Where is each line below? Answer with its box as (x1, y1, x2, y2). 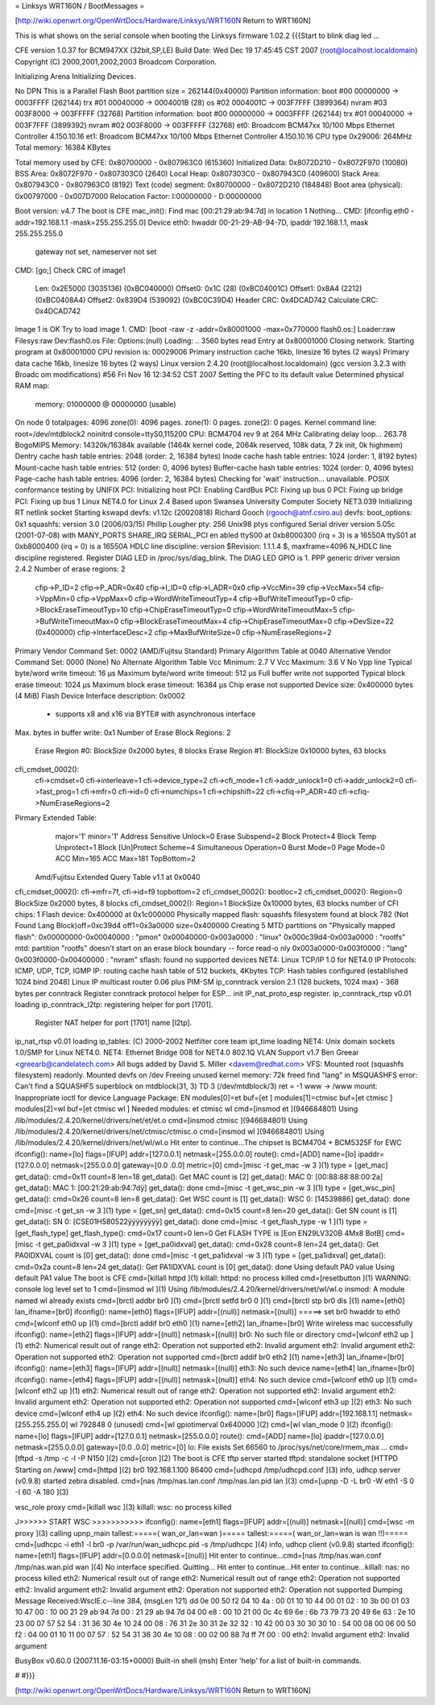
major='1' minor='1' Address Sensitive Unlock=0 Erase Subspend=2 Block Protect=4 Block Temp (55, 831, 377, 841)
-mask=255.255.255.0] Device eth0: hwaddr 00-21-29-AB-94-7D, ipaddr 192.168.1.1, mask (69, 218, 369, 227)
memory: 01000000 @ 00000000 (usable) (35, 399, 176, 409)
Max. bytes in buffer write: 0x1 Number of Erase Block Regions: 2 (14, 728, 231, 737)
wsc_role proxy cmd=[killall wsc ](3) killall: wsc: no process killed (14, 1502, 232, 1512)
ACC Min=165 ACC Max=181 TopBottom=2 (55, 854, 197, 864)
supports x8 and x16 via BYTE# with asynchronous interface (55, 709, 256, 719)
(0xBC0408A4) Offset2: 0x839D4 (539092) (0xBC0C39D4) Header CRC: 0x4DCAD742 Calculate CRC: (35, 295, 379, 305)
